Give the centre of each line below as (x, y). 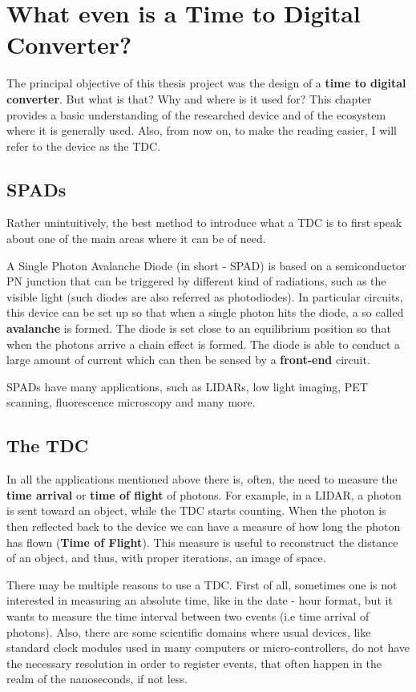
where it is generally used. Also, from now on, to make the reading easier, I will (202, 130)
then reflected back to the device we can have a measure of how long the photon (204, 526)
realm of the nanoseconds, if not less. (97, 679)
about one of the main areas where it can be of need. (136, 239)
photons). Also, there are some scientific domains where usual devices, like (189, 631)
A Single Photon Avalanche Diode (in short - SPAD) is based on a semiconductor (206, 265)
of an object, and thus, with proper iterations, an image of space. (166, 558)
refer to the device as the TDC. (84, 146)
